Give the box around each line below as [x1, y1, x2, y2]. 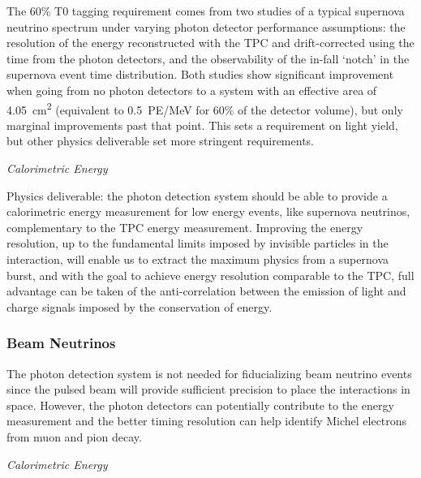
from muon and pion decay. [6, 428, 142, 445]
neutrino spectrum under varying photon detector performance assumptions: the [6, 18, 406, 35]
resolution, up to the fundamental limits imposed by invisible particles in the [6, 235, 389, 252]
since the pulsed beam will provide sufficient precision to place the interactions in [6, 381, 410, 398]
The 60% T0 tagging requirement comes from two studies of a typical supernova [6, 2, 405, 19]
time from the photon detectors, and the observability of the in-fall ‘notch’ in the [6, 50, 410, 67]
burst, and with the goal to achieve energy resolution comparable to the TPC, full [6, 266, 415, 283]
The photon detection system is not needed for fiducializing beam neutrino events [6, 364, 412, 381]
